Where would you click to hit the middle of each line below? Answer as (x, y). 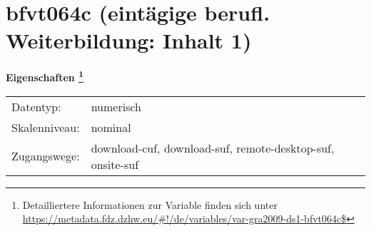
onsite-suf (115, 164)
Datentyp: (36, 106)
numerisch (116, 106)
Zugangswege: (46, 156)
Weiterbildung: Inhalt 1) (129, 40)
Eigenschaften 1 (45, 76)
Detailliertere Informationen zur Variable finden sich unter (150, 204)
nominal (111, 127)
